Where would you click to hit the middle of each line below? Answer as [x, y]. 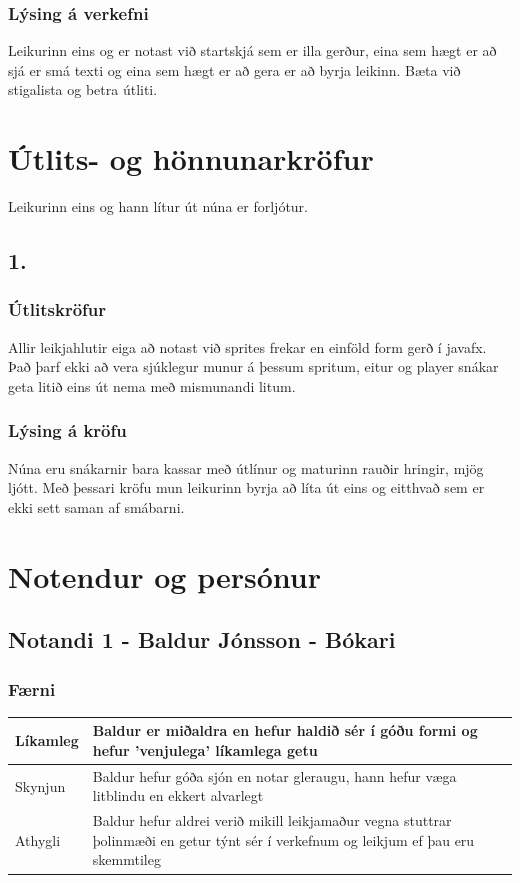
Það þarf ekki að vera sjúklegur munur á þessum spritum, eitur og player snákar [253, 366]
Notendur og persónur [164, 575]
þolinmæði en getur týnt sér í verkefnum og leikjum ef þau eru [283, 839]
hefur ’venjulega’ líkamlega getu [205, 749]
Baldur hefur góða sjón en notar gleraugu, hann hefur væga [274, 775]
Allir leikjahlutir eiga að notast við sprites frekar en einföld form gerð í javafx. [247, 346]
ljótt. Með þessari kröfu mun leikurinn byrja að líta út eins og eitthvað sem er [246, 487]
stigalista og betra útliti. [83, 89]
